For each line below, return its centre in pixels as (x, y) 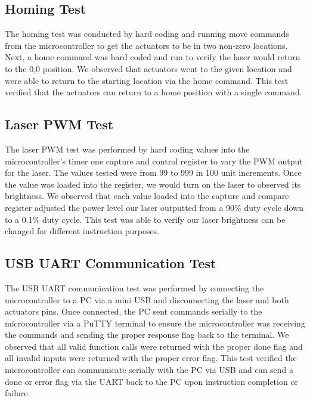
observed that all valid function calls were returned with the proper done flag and (154, 346)
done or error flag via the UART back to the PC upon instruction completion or (151, 381)
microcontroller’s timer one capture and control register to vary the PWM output (154, 161)
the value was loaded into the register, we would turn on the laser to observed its (153, 184)
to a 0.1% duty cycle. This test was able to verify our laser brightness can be (145, 219)
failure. (18, 393)
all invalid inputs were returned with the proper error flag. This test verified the (151, 358)
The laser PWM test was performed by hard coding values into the (127, 149)
